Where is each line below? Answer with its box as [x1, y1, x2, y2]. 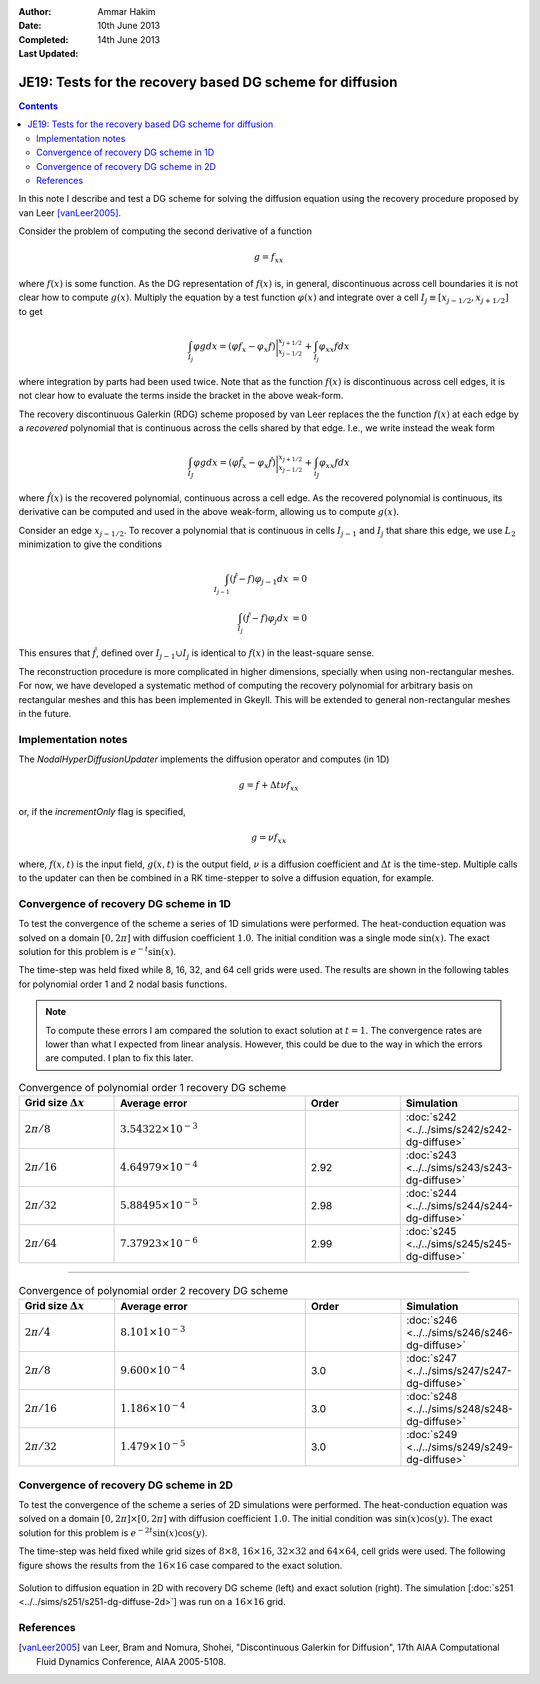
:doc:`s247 [406, 1351, 457, 1365]
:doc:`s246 [406, 1313, 458, 1327]
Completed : [18, 33, 69, 45]
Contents [18, 100, 59, 112]
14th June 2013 [97, 33, 160, 45]
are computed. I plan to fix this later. [45, 1052, 194, 1064]
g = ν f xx [250, 832, 287, 845]
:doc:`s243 [405, 1148, 457, 1162]
